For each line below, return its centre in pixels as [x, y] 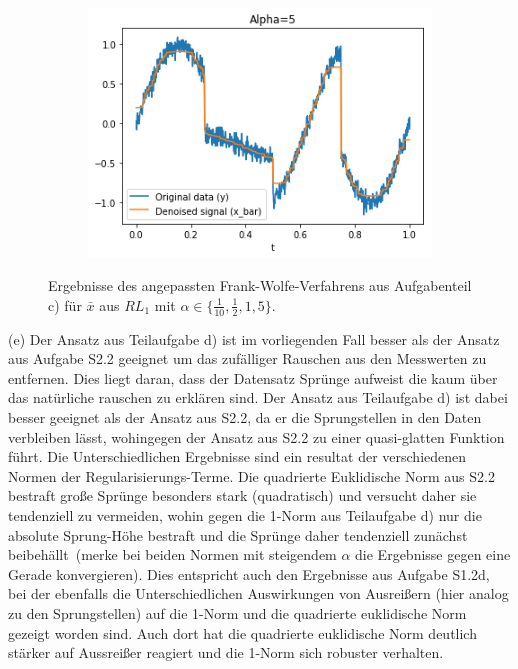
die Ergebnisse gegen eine [433, 554]
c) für [65, 304]
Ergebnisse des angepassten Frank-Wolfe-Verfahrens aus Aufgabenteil [260, 285]
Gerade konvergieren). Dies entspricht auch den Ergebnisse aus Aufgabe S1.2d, [249, 573]
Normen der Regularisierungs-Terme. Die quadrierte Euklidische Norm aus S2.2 [251, 475]
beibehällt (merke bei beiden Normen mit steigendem [172, 554]
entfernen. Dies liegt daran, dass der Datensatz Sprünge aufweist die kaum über [253, 377]
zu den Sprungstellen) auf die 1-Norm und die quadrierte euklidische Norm [237, 613]
